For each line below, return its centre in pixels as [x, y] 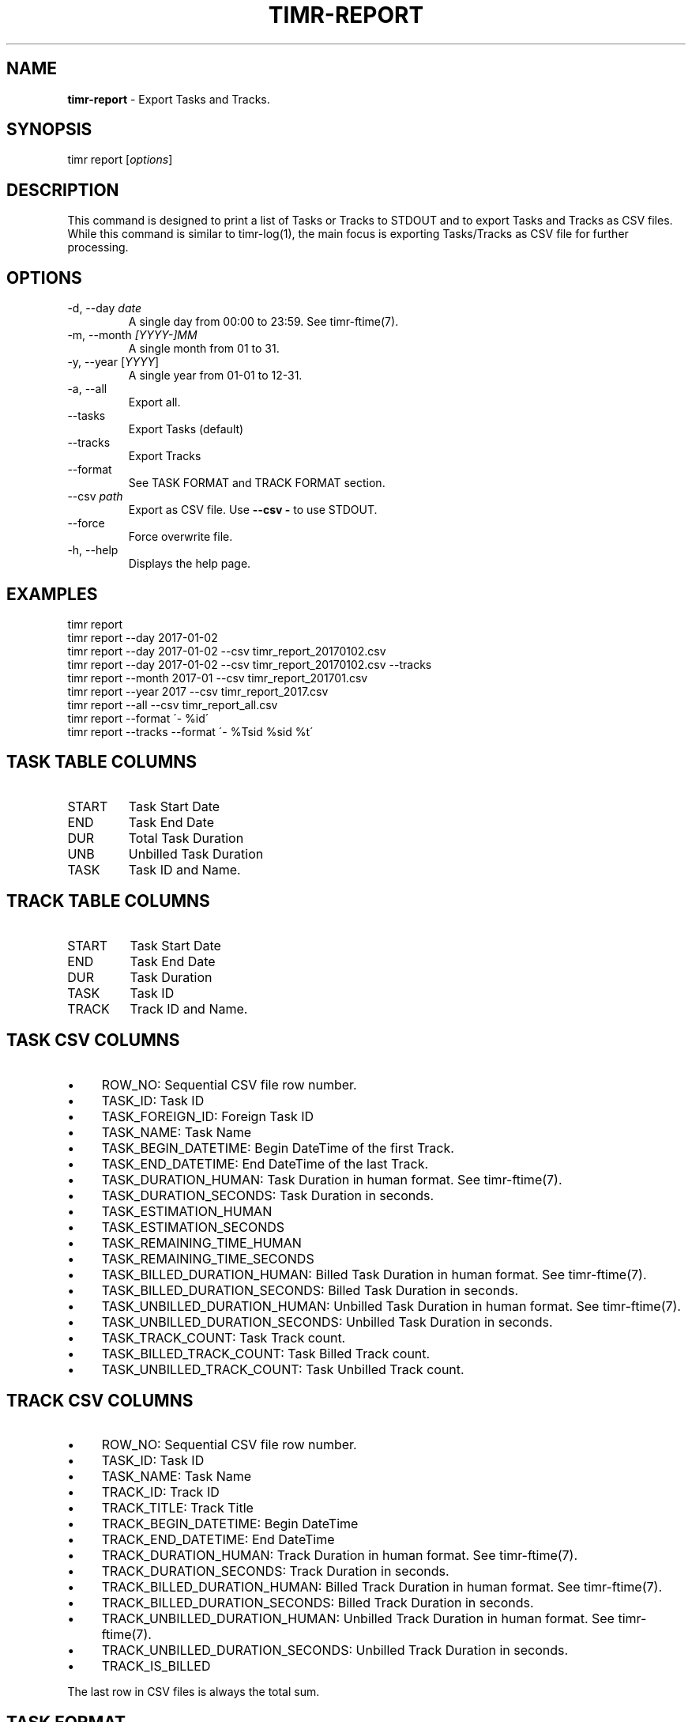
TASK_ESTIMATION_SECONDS [193, 1227]
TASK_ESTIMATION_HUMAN [187, 1211]
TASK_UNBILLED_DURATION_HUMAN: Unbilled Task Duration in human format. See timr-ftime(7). [391, 1306]
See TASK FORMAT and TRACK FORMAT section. [257, 483]
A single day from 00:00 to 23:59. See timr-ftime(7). [263, 322]
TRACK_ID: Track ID [160, 1492]
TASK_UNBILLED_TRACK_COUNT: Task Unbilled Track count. [283, 1369]
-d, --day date [104, 308]
